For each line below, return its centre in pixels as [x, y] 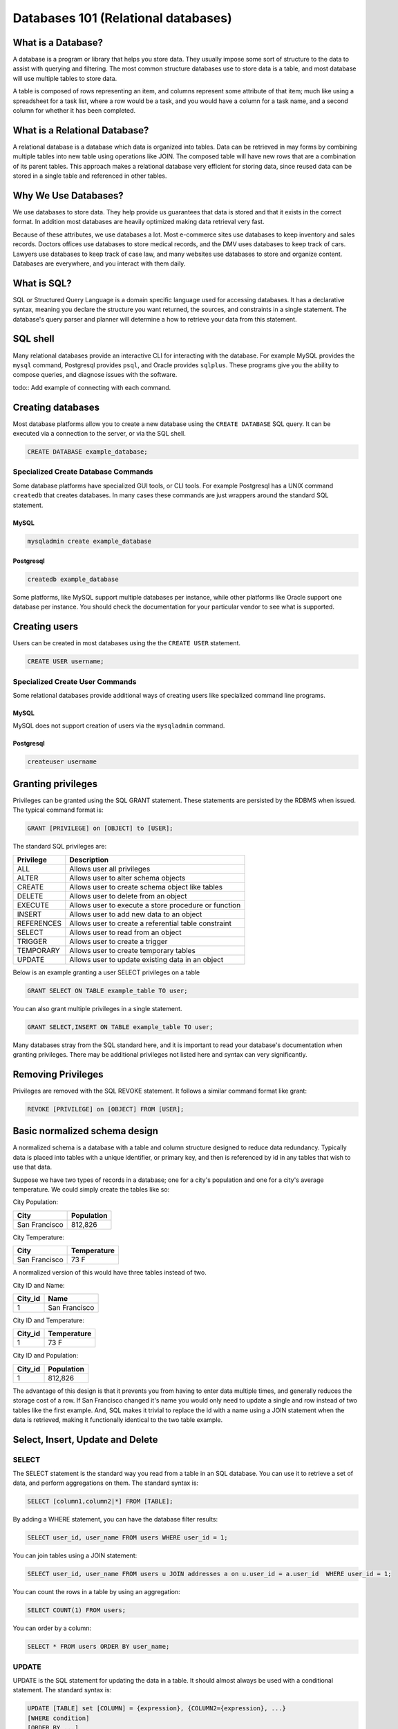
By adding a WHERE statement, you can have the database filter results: [115, 1519]
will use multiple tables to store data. [65, 78]
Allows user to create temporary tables [133, 950]
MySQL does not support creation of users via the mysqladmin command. [119, 725]
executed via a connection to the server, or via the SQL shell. [99, 434]
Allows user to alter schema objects [127, 878]
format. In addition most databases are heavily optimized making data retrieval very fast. [139, 222]
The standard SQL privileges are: [60, 847]
